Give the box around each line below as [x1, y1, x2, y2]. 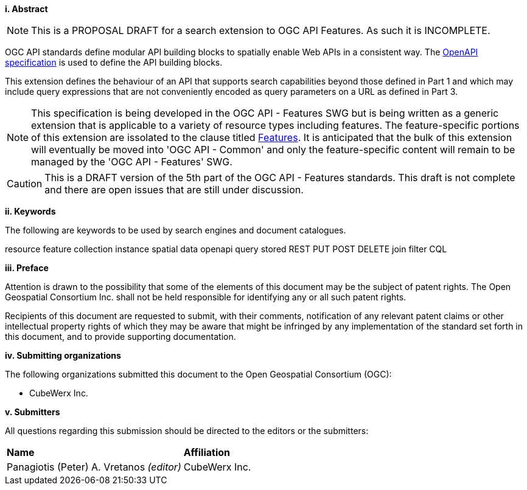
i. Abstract [5, 4, 48, 14]
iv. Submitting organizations [5, 350, 121, 361]
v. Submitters [5, 407, 60, 417]
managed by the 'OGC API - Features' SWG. [31, 156, 232, 168]
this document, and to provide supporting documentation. [5, 331, 236, 342]
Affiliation [183, 446, 230, 458]
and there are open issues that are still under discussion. [44, 184, 304, 196]
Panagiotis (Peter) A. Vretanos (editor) [7, 461, 181, 473]
